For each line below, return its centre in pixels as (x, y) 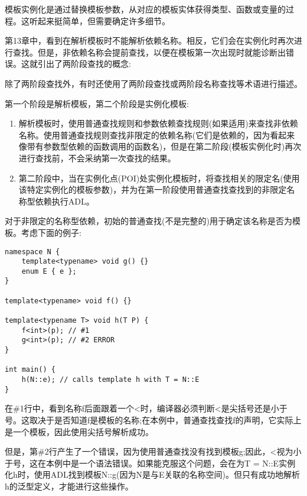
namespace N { (32, 252)
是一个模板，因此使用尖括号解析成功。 (79, 431)
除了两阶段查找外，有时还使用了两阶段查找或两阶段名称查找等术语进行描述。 (153, 83)
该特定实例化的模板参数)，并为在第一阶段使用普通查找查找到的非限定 (153, 189)
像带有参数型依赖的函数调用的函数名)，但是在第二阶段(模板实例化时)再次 (160, 146)
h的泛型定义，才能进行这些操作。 (69, 486)
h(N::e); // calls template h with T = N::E (110, 380)
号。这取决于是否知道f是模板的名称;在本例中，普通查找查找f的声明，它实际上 (153, 419)
